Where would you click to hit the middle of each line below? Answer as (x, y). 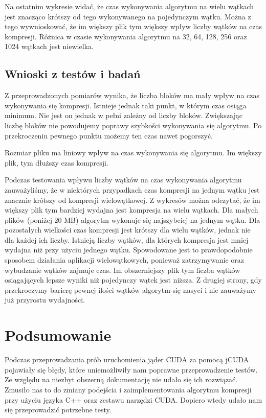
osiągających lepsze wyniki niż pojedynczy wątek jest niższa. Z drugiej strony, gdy (133, 280)
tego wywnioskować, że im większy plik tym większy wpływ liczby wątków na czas (134, 26)
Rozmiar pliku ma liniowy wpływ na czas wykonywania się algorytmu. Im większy (133, 153)
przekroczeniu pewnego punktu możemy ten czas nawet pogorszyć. (109, 135)
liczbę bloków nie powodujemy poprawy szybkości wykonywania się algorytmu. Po (133, 125)
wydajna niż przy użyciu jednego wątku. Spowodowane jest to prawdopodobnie (129, 250)
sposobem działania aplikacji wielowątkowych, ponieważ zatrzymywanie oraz (125, 260)
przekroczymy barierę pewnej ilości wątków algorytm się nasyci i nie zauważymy (130, 289)
